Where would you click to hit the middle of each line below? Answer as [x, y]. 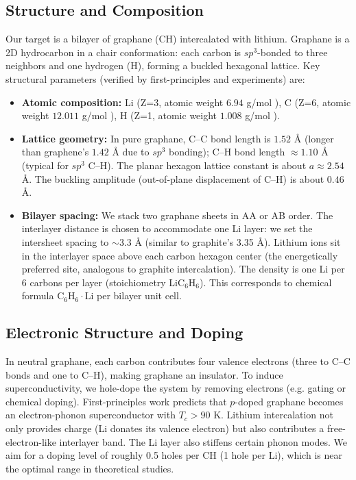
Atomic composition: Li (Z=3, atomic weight [122, 102]
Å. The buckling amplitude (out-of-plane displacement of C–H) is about [173, 178]
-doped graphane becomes [289, 401]
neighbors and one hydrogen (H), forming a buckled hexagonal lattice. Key [163, 65]
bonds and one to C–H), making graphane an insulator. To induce [144, 374]
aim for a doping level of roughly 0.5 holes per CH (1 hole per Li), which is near [174, 455]
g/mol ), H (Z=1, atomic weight [150, 115]
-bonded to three [293, 52]
